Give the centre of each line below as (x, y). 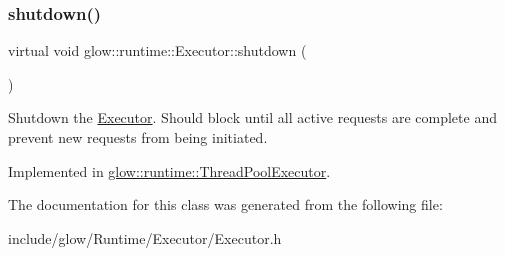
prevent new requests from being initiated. (138, 137)
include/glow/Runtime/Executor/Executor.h (145, 237)
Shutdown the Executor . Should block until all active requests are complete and (252, 117)
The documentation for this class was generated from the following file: (225, 204)
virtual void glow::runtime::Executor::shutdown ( (157, 50)
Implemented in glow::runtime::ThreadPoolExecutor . (169, 170)
